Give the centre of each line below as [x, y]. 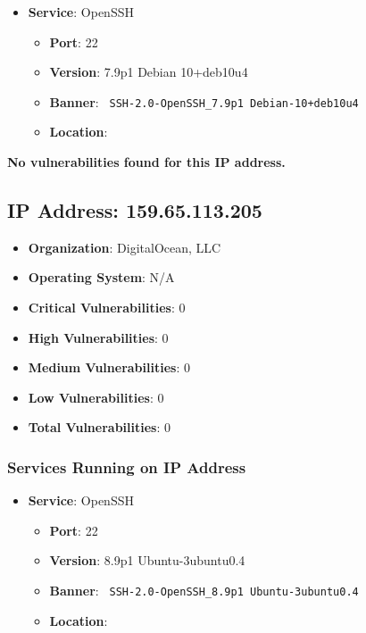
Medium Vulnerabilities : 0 [109, 367]
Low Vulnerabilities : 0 [96, 397]
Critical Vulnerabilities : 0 [107, 308]
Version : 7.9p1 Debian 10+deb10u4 [149, 72]
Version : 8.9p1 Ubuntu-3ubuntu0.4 [147, 560]
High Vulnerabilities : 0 [98, 337]
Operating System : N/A [101, 277]
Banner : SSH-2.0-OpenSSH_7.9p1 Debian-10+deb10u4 [204, 101]
